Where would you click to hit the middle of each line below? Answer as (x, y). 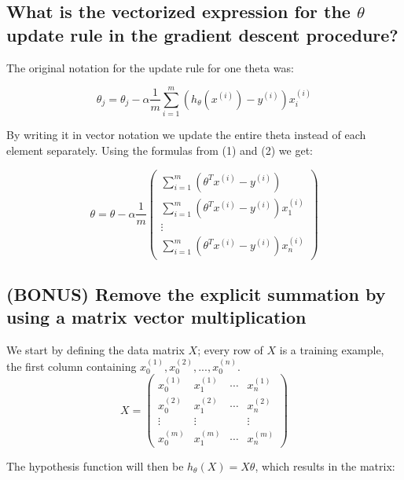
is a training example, (332, 350)
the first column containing (72, 366)
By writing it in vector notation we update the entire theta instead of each (186, 135)
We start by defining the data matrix (95, 350)
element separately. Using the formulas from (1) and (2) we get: (160, 150)
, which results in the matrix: (325, 466)
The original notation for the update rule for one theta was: (150, 67)
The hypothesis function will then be (95, 466)
